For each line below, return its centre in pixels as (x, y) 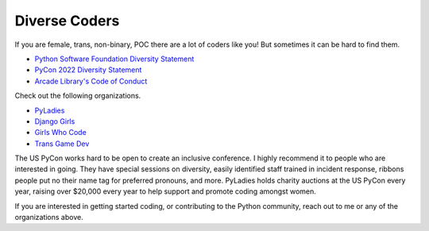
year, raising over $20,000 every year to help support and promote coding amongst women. (166, 191)
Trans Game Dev (62, 144)
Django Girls (55, 121)
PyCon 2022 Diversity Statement (88, 70)
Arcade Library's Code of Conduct (91, 81)
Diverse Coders (67, 21)
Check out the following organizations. (78, 96)
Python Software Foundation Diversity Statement (114, 59)
